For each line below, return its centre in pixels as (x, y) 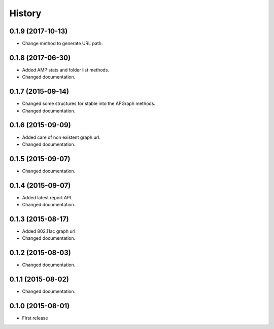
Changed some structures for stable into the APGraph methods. (89, 103)
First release (35, 318)
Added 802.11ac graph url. (49, 231)
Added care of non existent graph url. (61, 137)
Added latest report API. (47, 197)
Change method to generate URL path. (62, 44)
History (25, 13)
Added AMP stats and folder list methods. (65, 70)
